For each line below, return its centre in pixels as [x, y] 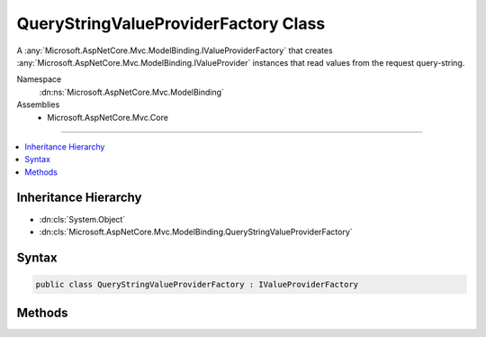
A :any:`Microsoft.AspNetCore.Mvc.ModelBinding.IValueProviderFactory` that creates [175, 50]
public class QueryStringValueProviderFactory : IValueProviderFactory [197, 284]
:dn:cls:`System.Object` [82, 219]
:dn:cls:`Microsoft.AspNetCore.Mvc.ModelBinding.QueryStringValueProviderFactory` [196, 232]
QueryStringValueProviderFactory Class [171, 23]
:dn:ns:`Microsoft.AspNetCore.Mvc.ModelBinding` [132, 92]
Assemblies [38, 105]
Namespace [39, 79]
